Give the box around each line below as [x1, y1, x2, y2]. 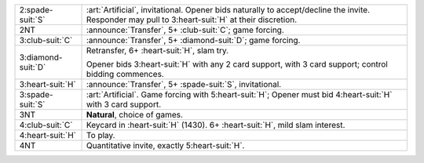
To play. [86, 130, 115, 140]
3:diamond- [19, 52, 63, 63]
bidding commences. [86, 69, 164, 79]
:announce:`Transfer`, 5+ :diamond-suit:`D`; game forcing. [86, 35, 301, 45]
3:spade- [19, 89, 54, 100]
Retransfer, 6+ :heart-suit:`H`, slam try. [86, 45, 229, 56]
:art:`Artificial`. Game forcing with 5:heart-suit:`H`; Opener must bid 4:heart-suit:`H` [86, 89, 393, 100]
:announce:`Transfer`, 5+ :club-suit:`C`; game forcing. [86, 24, 284, 35]
